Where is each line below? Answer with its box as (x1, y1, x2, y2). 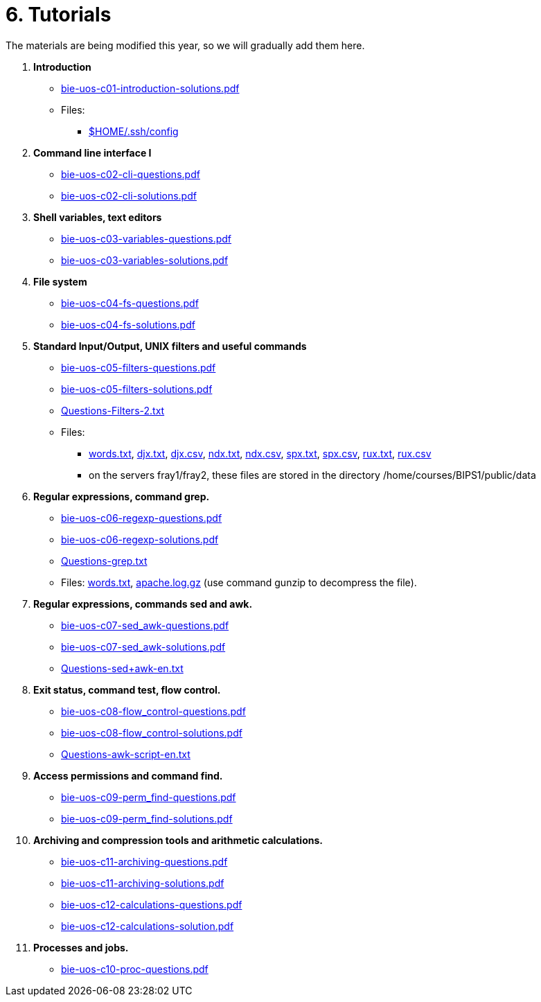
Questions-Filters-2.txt (61, 404, 165, 416)
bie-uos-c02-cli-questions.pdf (61, 168, 200, 180)
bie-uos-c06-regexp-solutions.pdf (61, 533, 219, 545)
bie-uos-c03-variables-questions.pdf (61, 232, 232, 245)
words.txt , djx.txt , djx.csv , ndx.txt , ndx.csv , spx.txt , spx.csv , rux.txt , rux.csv (89, 447, 432, 459)
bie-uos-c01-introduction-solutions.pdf (61, 82, 240, 94)
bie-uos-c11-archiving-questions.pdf (61, 855, 228, 868)
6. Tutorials (6, 3, 112, 26)
